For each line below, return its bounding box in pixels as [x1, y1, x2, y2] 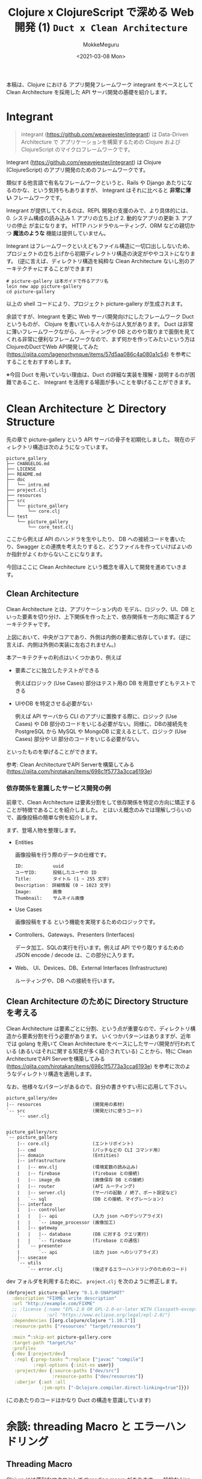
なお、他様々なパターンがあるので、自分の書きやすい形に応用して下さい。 [6, 1083, 191, 1090]
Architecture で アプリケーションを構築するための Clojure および [20, 138, 181, 145]
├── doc [6, 476, 26, 483]
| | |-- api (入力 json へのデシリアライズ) [17, 1213, 164, 1219]
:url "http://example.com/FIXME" [11, 1301, 96, 1307]
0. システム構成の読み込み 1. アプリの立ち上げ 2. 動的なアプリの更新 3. [6, 214, 180, 221]
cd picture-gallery [6, 288, 55, 294]
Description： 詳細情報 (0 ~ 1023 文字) [14, 882, 111, 888]
